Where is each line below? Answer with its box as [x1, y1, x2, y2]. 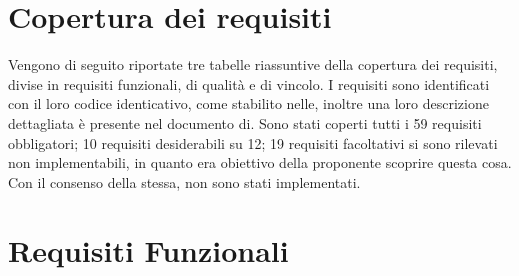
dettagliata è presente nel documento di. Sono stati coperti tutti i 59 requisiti [8, 112, 482, 133]
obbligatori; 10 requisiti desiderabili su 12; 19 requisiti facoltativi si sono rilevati [8, 132, 498, 153]
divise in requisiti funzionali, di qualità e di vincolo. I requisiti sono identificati [8, 73, 490, 94]
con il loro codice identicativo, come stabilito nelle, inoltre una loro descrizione [8, 93, 489, 114]
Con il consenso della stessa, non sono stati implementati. [8, 171, 361, 192]
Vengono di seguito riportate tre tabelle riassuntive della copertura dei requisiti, [8, 54, 498, 75]
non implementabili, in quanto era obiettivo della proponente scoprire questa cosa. [8, 152, 512, 173]
